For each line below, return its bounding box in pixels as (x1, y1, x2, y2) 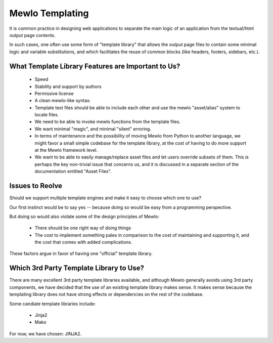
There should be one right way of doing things (34, 225, 131, 231)
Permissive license (34, 90, 74, 96)
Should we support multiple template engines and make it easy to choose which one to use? (9, 195, 202, 201)
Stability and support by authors (34, 83, 102, 90)
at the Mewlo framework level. (34, 147, 98, 153)
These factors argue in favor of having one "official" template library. (9, 250, 153, 256)
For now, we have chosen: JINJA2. (9, 330, 82, 336)
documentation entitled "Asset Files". (34, 168, 112, 175)
